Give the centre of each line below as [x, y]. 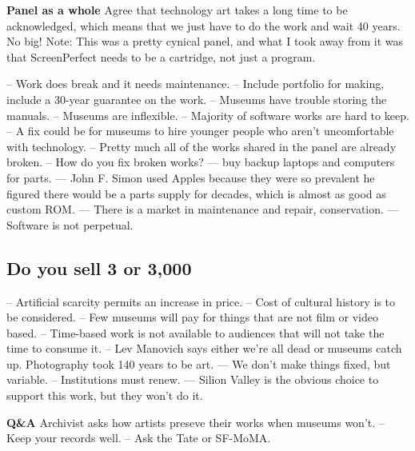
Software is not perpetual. [70, 224]
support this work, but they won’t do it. [105, 395]
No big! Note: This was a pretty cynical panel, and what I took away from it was [205, 41]
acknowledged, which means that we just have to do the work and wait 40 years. [204, 25]
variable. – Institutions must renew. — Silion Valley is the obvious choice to [193, 379]
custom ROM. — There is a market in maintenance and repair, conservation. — [203, 209]
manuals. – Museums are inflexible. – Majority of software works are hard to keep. [208, 115]
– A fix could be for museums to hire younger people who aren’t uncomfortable [200, 131]
